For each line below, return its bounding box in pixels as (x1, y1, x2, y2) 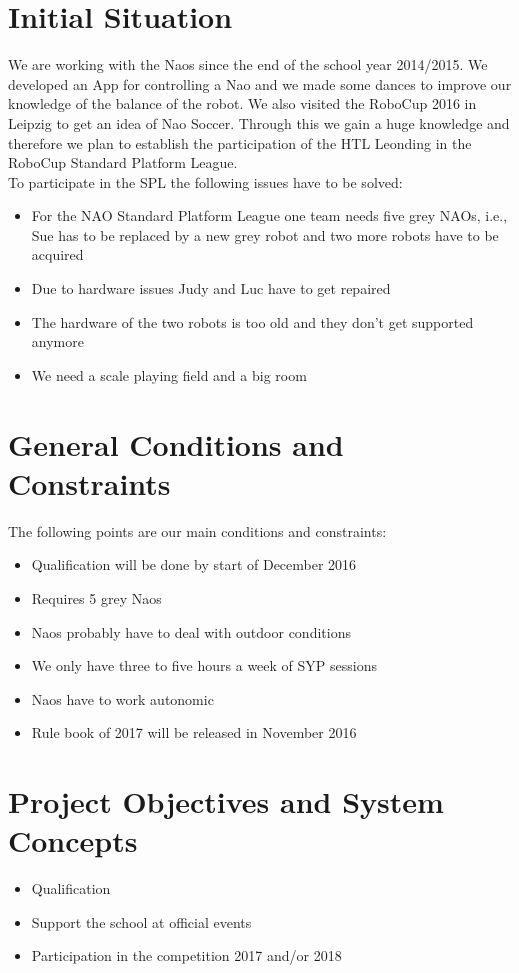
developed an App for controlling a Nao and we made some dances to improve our (8, 73, 512, 94)
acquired (31, 244, 84, 265)
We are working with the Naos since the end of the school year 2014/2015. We (8, 54, 488, 75)
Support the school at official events (31, 911, 252, 932)
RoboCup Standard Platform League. (8, 152, 238, 173)
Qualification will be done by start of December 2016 (31, 554, 357, 575)
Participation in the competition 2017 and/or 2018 (31, 945, 342, 966)
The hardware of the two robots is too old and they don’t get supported (31, 311, 474, 332)
